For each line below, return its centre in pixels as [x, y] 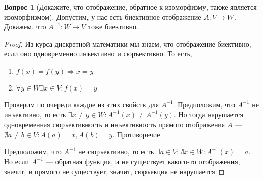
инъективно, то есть [35, 114]
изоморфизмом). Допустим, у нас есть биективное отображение [103, 17]
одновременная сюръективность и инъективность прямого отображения [115, 124]
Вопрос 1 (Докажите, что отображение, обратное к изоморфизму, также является [130, 7]
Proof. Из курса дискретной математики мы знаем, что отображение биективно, [128, 43]
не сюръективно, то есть [116, 151]
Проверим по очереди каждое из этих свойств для [82, 104]
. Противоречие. [137, 134]
